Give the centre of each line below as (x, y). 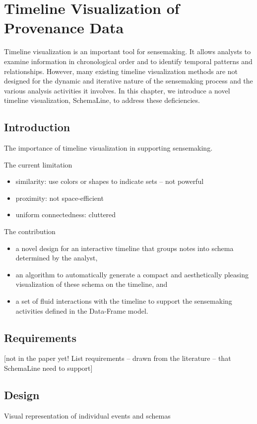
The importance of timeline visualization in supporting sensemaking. (108, 148)
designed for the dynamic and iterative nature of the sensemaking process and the (128, 81)
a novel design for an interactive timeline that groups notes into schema (125, 248)
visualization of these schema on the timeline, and (92, 284)
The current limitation (38, 164)
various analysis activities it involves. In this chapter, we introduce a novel (117, 90)
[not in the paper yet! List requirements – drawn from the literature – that (118, 358)
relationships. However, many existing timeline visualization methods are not (121, 71)
